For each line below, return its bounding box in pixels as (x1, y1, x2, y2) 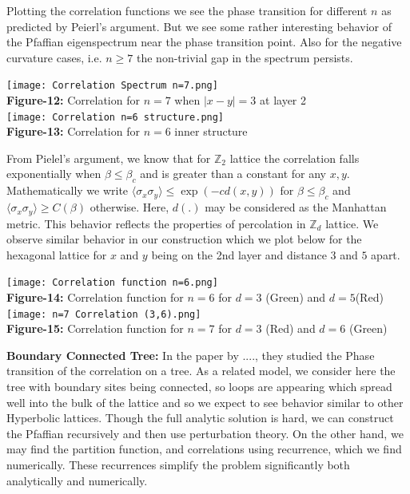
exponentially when (6, 165, 102, 182)
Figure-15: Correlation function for (6, 320, 184, 337)
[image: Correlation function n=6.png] (6, 277, 218, 289)
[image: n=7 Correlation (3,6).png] (6, 308, 201, 320)
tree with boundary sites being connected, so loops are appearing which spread (6, 377, 392, 394)
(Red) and (265, 320, 316, 337)
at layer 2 (260, 92, 306, 109)
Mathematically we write (6, 182, 129, 199)
